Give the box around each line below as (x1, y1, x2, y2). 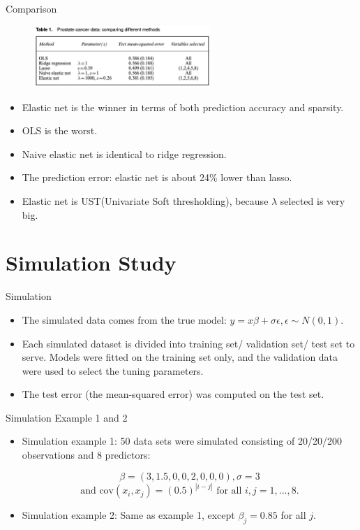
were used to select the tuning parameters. (22, 363, 204, 378)
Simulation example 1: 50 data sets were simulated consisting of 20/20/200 (22, 434, 342, 448)
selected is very (280, 194, 345, 208)
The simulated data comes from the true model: (22, 312, 227, 327)
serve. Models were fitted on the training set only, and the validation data (22, 350, 338, 364)
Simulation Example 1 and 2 (6, 410, 128, 424)
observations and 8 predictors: (22, 447, 151, 462)
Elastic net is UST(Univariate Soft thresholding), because (22, 194, 269, 208)
